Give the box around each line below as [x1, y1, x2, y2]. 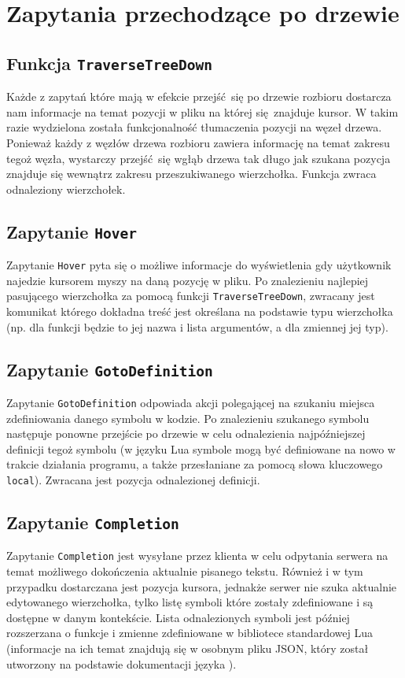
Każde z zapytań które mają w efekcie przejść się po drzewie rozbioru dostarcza [6, 88, 392, 105]
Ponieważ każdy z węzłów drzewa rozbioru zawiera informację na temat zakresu [6, 134, 390, 150]
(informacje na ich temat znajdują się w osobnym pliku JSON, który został [6, 640, 369, 657]
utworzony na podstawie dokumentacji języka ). [6, 655, 237, 672]
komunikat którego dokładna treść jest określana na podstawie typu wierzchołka [6, 303, 393, 319]
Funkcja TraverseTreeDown [6, 50, 212, 75]
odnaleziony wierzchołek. [6, 180, 126, 197]
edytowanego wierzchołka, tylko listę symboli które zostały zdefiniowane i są [6, 594, 374, 610]
